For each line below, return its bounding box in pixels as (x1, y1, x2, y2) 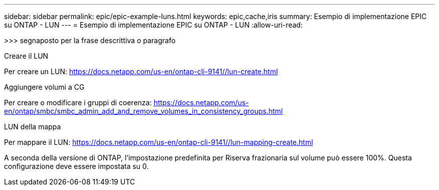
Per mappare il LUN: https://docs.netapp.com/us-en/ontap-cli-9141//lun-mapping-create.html (4, 138, 313, 146)
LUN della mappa (4, 122, 61, 131)
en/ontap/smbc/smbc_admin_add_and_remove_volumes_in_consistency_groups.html (4, 107, 283, 115)
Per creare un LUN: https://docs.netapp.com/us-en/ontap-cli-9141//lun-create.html (4, 67, 278, 76)
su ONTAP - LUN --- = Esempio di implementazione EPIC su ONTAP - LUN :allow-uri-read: (4, 21, 303, 29)
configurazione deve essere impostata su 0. (4, 162, 149, 170)
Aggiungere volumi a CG (4, 83, 85, 91)
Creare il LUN (4, 52, 49, 60)
